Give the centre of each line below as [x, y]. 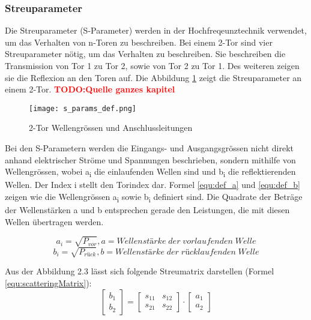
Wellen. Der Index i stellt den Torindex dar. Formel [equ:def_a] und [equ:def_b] [152, 185]
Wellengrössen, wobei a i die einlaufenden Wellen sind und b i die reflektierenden [150, 172]
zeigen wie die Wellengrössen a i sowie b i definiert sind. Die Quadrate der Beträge [154, 197]
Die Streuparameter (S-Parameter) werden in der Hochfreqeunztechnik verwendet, [156, 30]
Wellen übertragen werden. [54, 221]
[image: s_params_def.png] [83, 108]
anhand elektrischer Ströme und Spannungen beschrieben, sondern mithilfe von [150, 159]
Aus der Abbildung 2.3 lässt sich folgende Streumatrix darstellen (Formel [140, 271]
